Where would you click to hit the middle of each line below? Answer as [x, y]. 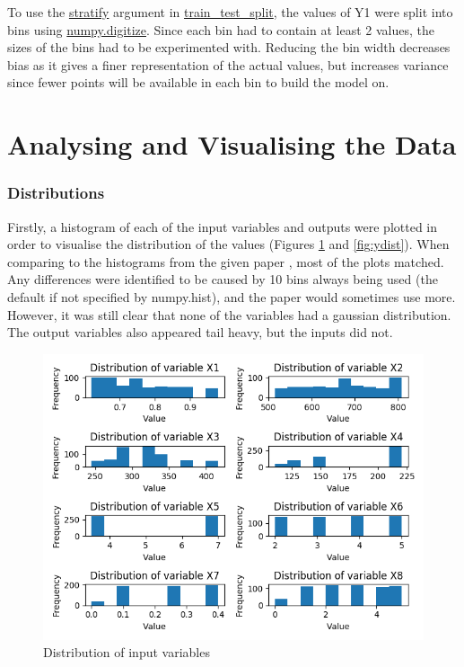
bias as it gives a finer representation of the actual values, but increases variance [228, 64]
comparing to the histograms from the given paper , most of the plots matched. [226, 261]
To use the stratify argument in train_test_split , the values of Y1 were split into [230, 12]
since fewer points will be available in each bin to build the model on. [198, 82]
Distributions [56, 193]
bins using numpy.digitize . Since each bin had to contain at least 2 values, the [221, 29]
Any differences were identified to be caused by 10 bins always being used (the [223, 279]
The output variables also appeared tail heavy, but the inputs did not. [200, 332]
